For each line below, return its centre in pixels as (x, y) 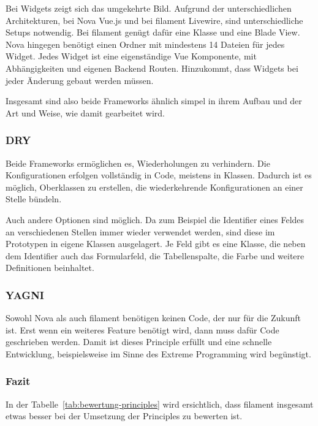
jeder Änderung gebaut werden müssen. (80, 80)
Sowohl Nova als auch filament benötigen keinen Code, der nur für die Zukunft (153, 318)
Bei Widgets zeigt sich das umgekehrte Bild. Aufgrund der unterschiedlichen (149, 8)
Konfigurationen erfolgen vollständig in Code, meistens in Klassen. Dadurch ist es (159, 175)
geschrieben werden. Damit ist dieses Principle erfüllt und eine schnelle (139, 342)
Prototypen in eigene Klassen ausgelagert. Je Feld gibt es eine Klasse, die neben (156, 244)
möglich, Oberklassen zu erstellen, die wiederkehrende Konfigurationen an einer (154, 187)
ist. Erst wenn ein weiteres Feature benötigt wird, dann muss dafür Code (142, 329)
